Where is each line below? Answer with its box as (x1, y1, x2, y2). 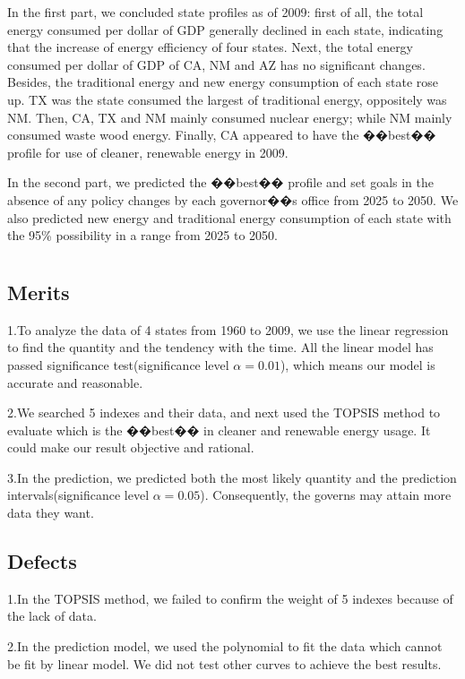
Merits (7, 278, 70, 305)
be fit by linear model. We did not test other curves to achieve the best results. (7, 654, 442, 673)
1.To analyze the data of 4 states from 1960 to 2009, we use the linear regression (7, 320, 449, 339)
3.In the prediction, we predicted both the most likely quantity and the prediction (7, 468, 457, 486)
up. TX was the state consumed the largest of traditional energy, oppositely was (7, 90, 447, 108)
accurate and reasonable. (7, 373, 143, 391)
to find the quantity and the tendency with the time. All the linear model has (7, 338, 434, 357)
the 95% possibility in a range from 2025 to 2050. (7, 226, 279, 245)
